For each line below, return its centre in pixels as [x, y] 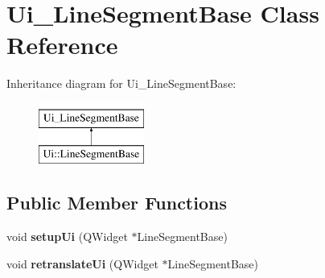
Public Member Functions [117, 203]
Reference [62, 45]
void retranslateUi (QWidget [82, 263]
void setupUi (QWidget [67, 237]
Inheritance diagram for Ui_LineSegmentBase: [121, 83]
